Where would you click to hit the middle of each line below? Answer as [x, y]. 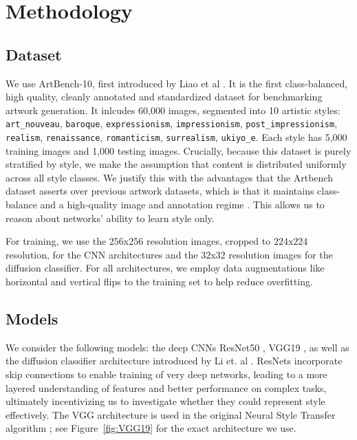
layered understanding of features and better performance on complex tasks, [166, 387]
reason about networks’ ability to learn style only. [110, 218]
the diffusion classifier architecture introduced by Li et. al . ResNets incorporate [174, 361]
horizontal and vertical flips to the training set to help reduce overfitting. [159, 282]
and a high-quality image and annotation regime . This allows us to [182, 205]
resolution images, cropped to [208, 241]
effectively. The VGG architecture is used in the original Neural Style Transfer [171, 414]
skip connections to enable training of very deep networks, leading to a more [166, 374]
